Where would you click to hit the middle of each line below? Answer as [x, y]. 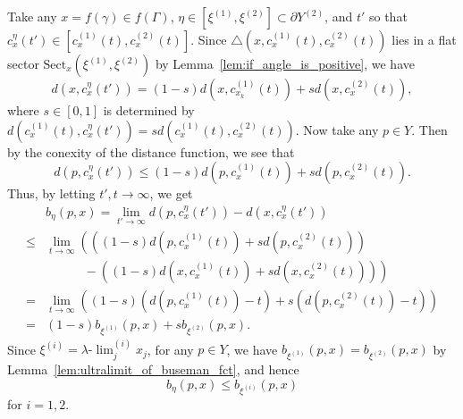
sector [23, 63]
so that [388, 16]
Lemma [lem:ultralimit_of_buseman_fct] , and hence [153, 369]
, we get [171, 193]
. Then [429, 129]
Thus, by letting [51, 193]
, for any [170, 349]
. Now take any [337, 129]
